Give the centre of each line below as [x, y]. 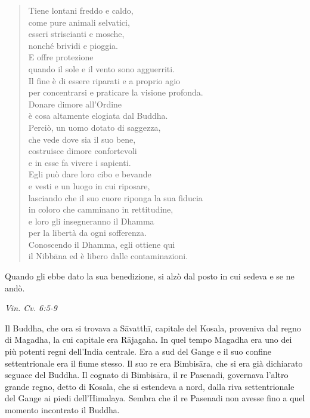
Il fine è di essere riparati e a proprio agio [104, 80]
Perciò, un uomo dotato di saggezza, [94, 127]
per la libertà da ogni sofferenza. [87, 233]
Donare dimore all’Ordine [75, 104]
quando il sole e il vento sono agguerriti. [102, 68]
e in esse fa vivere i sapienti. [80, 162]
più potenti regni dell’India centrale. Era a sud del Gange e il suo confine [138, 351]
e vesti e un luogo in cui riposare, [89, 185]
